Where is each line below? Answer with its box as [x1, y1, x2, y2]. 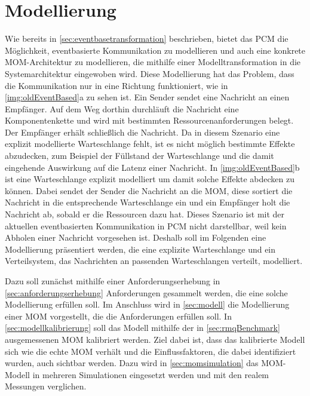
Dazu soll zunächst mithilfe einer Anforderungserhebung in [5, 275, 220, 287]
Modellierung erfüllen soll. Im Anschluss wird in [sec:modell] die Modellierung [5, 298, 290, 311]
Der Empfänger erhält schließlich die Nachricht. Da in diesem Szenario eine [5, 125, 280, 138]
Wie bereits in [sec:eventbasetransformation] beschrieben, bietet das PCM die [5, 32, 288, 45]
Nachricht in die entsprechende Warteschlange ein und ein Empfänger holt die [5, 196, 290, 208]
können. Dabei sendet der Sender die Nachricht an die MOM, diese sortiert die [5, 184, 293, 197]
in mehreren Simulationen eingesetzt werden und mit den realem [32, 368, 269, 380]
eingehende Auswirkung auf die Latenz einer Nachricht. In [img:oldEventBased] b [5, 161, 300, 173]
